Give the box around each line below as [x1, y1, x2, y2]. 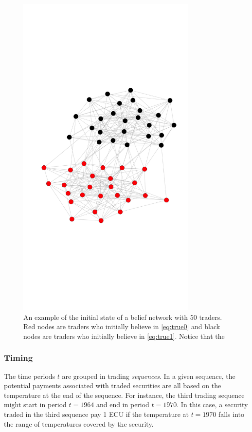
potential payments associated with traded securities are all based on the [4, 380, 221, 391]
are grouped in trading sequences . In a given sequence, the [62, 371, 235, 381]
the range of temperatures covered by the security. [4, 418, 154, 429]
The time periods [4, 371, 55, 381]
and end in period [96, 399, 149, 410]
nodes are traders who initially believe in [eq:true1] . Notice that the [23, 331, 225, 341]
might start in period [4, 399, 67, 410]
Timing [4, 352, 33, 364]
